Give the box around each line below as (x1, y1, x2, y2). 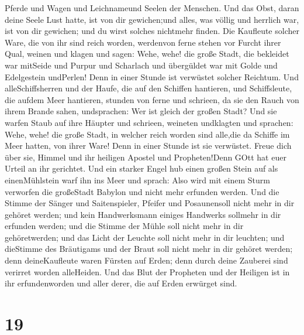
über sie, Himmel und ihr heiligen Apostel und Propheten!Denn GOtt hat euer (5, 151, 286, 163)
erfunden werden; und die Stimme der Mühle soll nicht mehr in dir (5, 220, 244, 232)
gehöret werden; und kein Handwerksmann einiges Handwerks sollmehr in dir (5, 208, 281, 220)
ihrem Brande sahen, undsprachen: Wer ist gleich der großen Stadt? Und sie (5, 105, 277, 117)
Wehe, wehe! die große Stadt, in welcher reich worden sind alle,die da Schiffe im (5, 128, 290, 140)
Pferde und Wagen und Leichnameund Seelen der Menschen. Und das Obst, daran (5, 2, 299, 13)
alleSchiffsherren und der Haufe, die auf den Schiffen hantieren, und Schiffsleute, (5, 82, 292, 94)
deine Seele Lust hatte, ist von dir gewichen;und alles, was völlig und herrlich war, (5, 13, 299, 25)
